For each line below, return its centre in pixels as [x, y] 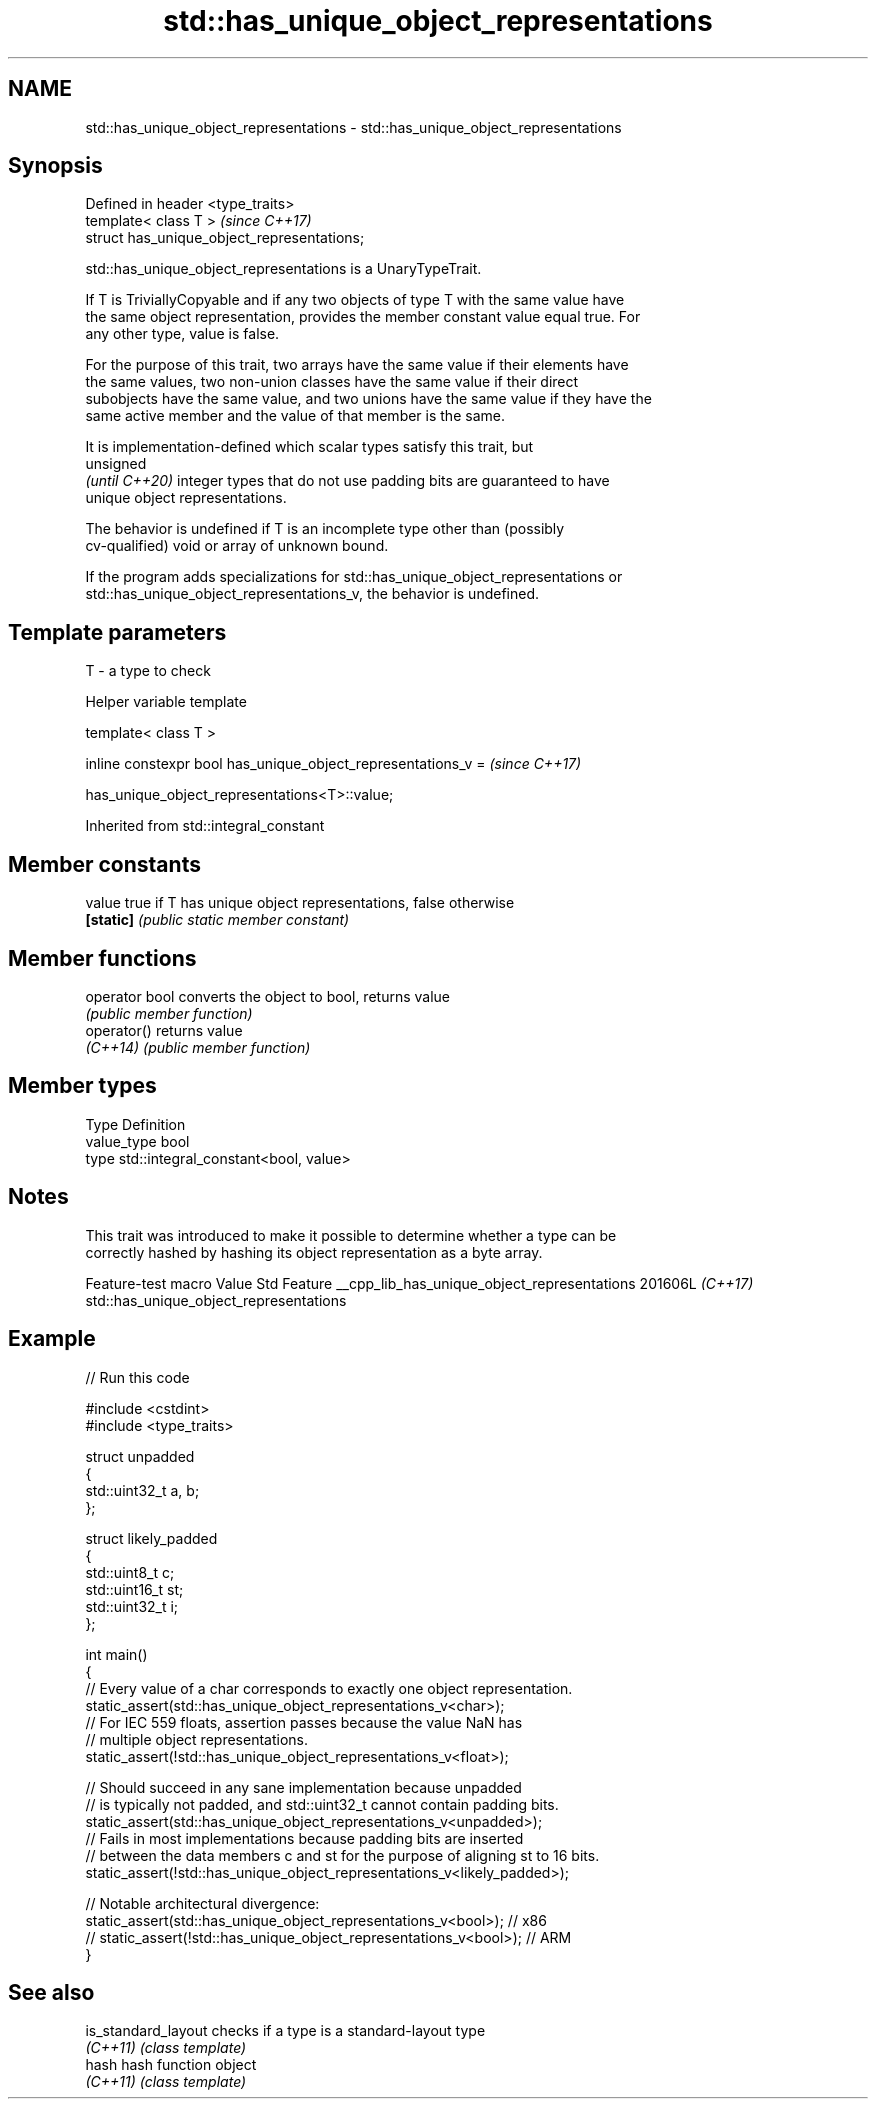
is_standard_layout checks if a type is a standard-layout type [285, 2031]
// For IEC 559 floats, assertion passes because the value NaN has [304, 1722]
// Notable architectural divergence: [202, 1903]
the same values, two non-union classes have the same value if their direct [332, 382]
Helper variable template [166, 702]
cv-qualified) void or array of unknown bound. [237, 546]
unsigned [116, 464]
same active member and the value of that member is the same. [295, 416]
